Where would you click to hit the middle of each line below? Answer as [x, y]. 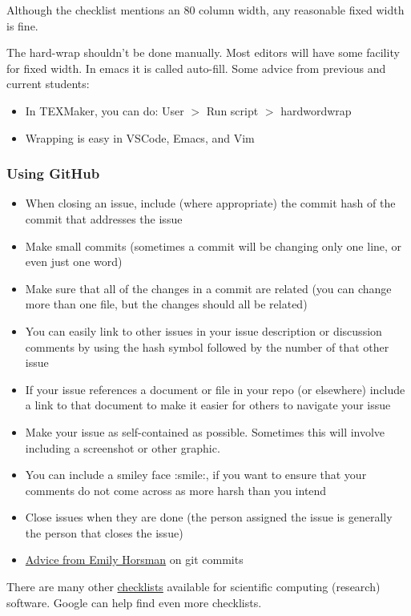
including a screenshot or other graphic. [123, 447]
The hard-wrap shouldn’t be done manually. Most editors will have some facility [203, 52]
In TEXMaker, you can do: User [105, 110]
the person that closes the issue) [104, 532]
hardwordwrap [316, 110]
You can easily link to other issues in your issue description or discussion [203, 330]
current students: [48, 84]
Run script [232, 110]
